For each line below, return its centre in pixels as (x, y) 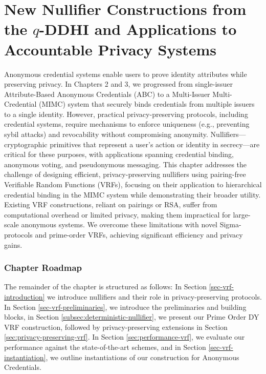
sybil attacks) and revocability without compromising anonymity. (106, 134)
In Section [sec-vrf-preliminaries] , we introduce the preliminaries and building (125, 307)
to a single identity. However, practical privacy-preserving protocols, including (126, 114)
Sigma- (230, 224)
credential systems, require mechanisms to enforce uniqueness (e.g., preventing (127, 124)
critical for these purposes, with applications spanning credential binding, (119, 154)
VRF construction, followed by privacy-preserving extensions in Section (116, 327)
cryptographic (26, 144)
